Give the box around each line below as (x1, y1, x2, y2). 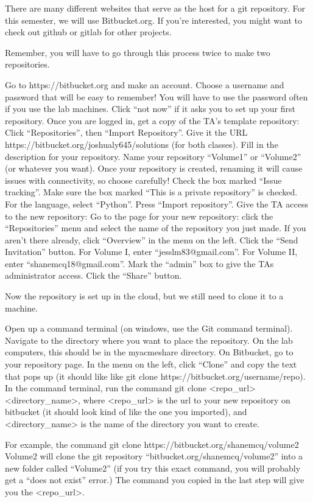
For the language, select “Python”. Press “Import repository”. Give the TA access (5, 197, 308, 210)
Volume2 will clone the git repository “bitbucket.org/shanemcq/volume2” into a (5, 450, 303, 462)
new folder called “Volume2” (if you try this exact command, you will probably (5, 461, 301, 474)
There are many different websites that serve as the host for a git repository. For (5, 2, 305, 14)
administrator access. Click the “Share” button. (5, 269, 182, 282)
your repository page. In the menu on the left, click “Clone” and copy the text (5, 358, 297, 371)
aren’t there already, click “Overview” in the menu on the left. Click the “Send (5, 233, 298, 246)
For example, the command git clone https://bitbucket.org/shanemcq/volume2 (5, 438, 299, 450)
